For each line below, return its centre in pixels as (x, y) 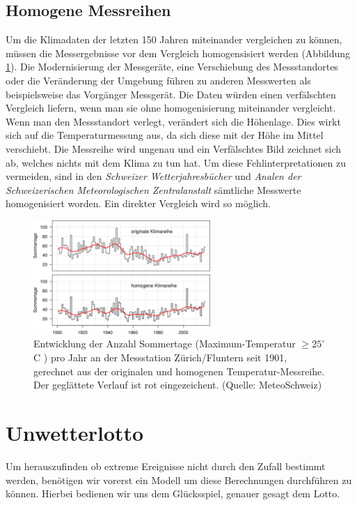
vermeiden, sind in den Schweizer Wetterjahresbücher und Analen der (153, 176)
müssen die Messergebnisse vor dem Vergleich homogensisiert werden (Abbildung (178, 53)
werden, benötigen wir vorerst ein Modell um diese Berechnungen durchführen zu (179, 480)
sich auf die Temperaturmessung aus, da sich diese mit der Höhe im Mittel (165, 135)
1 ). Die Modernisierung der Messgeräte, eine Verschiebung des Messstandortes (172, 67)
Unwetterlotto (75, 433)
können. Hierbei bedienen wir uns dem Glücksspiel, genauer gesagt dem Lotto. (173, 493)
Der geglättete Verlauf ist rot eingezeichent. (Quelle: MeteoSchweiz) (178, 385)
